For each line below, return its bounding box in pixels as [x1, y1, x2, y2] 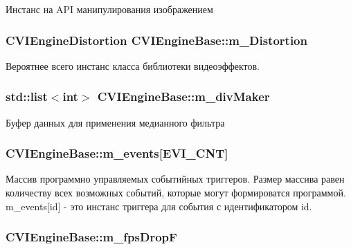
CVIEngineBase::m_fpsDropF [6, 228, 177, 246]
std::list [6, 88, 48, 105]
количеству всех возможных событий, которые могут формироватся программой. [6, 185, 346, 200]
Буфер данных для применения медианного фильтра [6, 115, 225, 129]
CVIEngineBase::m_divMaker [97, 88, 270, 105]
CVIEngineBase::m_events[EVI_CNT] [6, 145, 228, 162]
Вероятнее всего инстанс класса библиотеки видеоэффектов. [6, 58, 260, 73]
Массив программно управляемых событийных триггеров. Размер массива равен [6, 172, 345, 186]
